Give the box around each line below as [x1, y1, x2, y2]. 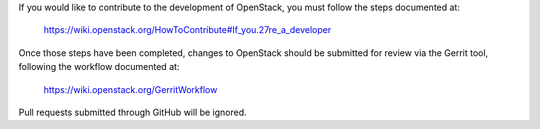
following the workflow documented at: [18, 61, 180, 73]
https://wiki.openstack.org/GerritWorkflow [43, 83, 218, 95]
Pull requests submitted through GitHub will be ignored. [18, 106, 247, 118]
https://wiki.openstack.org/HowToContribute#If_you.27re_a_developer [43, 24, 332, 36]
